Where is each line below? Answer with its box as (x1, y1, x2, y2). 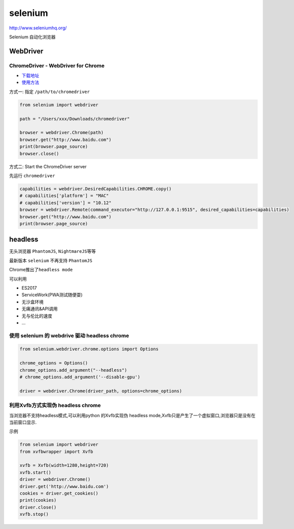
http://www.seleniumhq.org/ (9, 25, 67, 31)
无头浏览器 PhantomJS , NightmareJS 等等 (9, 248, 96, 254)
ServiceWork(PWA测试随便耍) (21, 292, 83, 298)
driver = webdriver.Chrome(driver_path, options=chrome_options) (19, 388, 182, 394)
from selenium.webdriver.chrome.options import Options (19, 346, 159, 352)
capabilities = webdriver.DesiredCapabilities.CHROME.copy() (19, 186, 172, 192)
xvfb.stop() (19, 512, 49, 517)
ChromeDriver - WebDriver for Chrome (9, 62, 105, 69)
